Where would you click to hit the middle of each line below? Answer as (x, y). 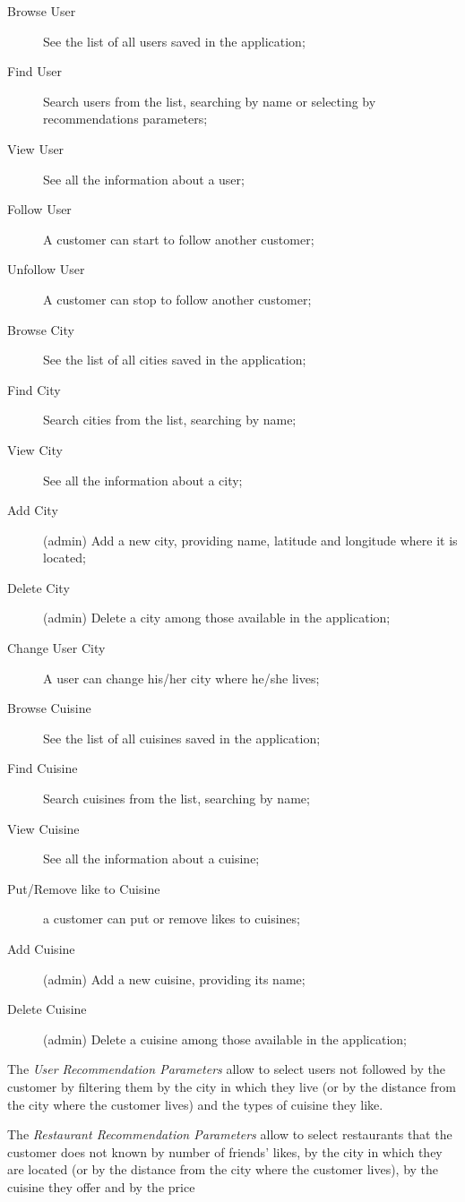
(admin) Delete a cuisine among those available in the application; (225, 1039)
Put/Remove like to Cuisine (84, 888)
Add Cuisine (41, 949)
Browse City (41, 329)
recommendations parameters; (125, 119)
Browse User (42, 11)
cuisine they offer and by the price (101, 1186)
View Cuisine (43, 828)
